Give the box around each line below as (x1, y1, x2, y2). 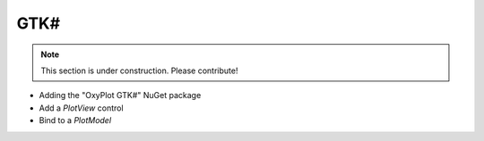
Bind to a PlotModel (39, 115, 112, 126)
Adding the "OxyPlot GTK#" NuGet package (39, 90, 202, 101)
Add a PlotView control (39, 103, 125, 113)
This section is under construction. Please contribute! (40, 65, 238, 76)
